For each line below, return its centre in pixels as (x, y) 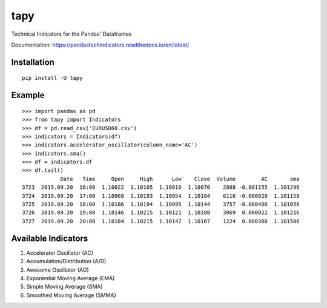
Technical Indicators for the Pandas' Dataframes (71, 34)
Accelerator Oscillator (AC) (60, 253)
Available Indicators (50, 238)
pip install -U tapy (52, 78)
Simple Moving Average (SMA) (64, 287)
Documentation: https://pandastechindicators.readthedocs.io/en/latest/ (100, 45)
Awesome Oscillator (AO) (58, 270)
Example (28, 95)
